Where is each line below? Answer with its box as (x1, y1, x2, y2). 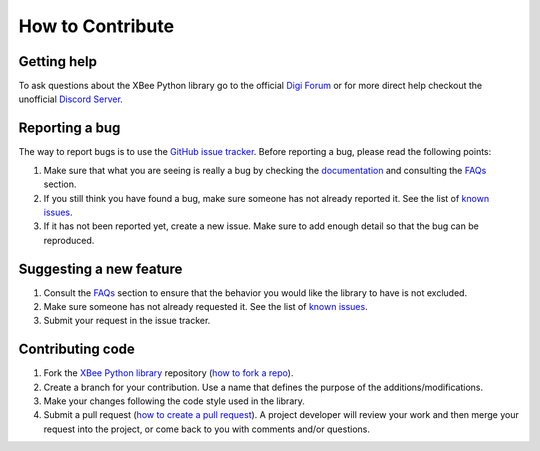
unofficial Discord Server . (18, 93, 124, 105)
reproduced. (43, 234, 95, 246)
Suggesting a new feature (18, 260, 183, 277)
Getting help (18, 53, 97, 70)
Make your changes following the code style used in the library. (43, 395, 305, 407)
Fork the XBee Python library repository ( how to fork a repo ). (43, 367, 294, 379)
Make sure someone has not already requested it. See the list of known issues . (43, 301, 369, 312)
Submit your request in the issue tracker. (43, 315, 211, 327)
